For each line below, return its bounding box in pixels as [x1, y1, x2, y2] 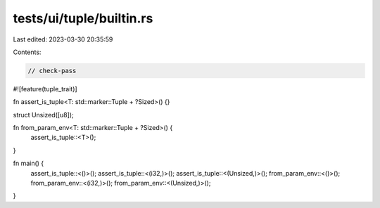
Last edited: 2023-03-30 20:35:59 [13, 35, 113, 44]
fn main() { [13, 159, 44, 168]
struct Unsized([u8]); [13, 110, 74, 119]
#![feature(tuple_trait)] [13, 84, 77, 93]
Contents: [13, 48, 42, 56]
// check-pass [27, 67, 77, 74]
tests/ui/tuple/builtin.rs [13, 11, 153, 26]
